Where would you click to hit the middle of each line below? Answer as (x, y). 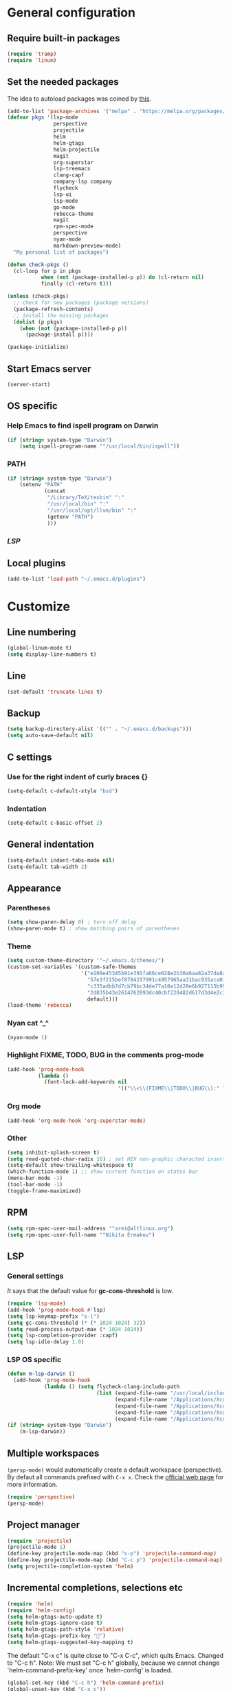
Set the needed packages (63, 82)
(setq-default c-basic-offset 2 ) (55, 823)
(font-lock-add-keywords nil (86, 1082)
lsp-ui (63, 194)
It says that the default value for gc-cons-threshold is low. (90, 1291)
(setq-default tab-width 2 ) (47, 867)
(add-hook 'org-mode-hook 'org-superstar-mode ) (77, 1121)
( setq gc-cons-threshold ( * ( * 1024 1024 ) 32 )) (77, 1323)
